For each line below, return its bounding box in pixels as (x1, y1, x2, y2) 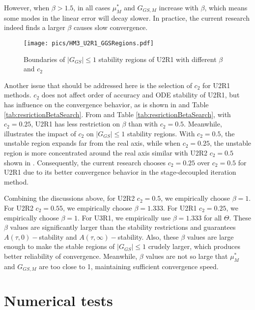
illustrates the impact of (4, 128, 76, 138)
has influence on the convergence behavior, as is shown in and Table (4, 99, 209, 110)
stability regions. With (127, 128, 195, 138)
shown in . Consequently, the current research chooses (4, 157, 166, 167)
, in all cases (73, 2, 111, 12)
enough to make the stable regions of (4, 241, 115, 251)
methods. (4, 90, 31, 100)
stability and (39, 231, 77, 242)
